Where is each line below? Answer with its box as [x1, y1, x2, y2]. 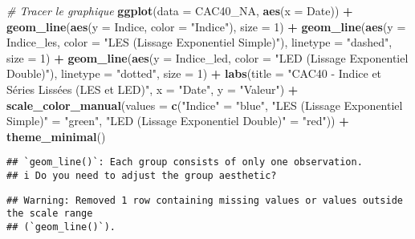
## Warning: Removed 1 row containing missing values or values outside [6, 194, 403, 206]
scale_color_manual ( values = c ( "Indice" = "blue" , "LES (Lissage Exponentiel [6, 96, 403, 113]
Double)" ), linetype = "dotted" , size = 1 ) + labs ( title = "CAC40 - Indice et [6, 65, 382, 82]
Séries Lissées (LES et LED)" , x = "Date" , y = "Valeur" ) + [6, 80, 299, 97]
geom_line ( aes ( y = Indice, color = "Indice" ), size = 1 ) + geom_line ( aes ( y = [6, 18, 406, 34]
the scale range [6, 208, 93, 220]
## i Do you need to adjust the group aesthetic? [6, 170, 277, 181]
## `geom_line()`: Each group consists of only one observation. [6, 156, 363, 168]
